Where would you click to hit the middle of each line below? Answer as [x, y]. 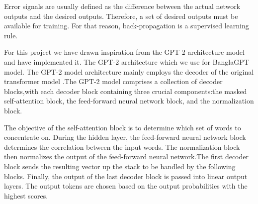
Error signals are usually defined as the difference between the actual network [122, 6]
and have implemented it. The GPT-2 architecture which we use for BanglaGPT [127, 61]
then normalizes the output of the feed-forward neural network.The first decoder [126, 156]
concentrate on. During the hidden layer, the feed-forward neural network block [125, 137]
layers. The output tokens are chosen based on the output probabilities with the [126, 186]
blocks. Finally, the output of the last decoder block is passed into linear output [126, 176]
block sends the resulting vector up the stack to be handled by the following [120, 166]
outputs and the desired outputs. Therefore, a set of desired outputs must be [121, 16]
